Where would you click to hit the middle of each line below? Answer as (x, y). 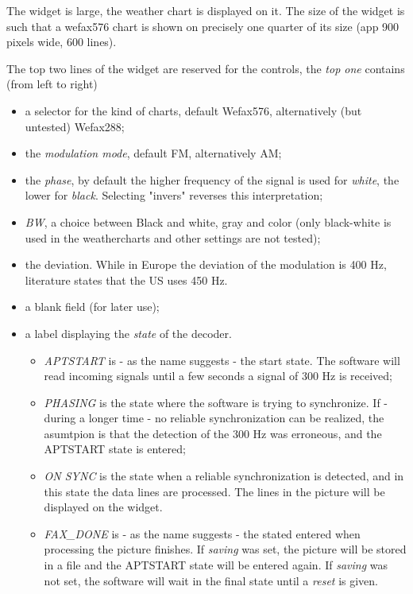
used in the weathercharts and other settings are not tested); (173, 237)
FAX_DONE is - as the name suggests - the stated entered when (202, 533)
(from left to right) (52, 84)
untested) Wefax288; (75, 126)
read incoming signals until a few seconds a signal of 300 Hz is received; (218, 376)
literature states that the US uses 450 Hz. (126, 280)
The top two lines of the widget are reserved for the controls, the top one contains (206, 68)
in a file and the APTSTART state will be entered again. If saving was (216, 565)
